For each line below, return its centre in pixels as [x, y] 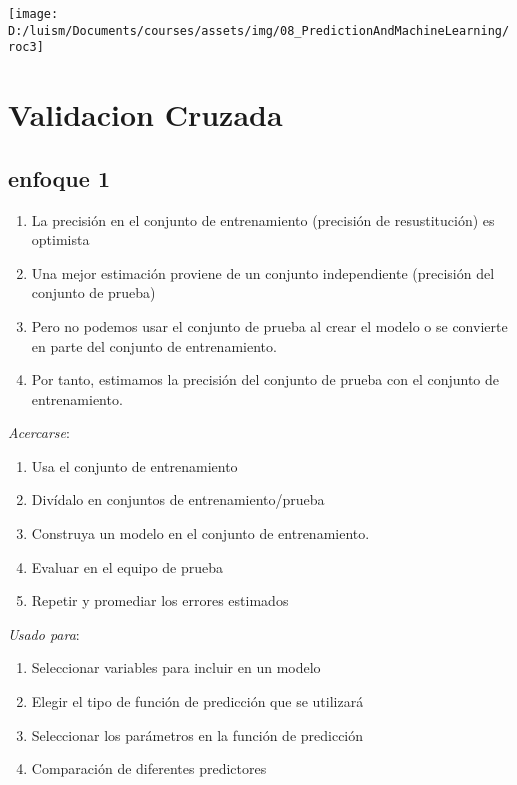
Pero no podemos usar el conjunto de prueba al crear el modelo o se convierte [269, 325]
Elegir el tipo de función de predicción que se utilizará [197, 701]
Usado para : [44, 633]
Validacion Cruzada [145, 114]
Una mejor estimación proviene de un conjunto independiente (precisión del [263, 272]
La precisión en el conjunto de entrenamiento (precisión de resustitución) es [263, 219]
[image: [33, 14]
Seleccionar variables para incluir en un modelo [176, 667]
